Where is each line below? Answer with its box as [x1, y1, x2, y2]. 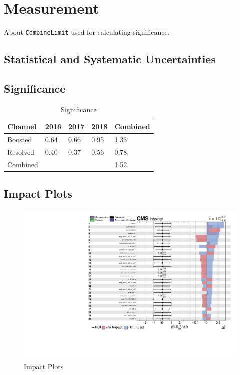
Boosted [7, 134, 32, 145]
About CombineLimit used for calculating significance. [4, 27, 170, 37]
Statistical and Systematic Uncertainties [4, 51, 216, 67]
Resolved [7, 147, 34, 157]
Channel [7, 121, 37, 132]
